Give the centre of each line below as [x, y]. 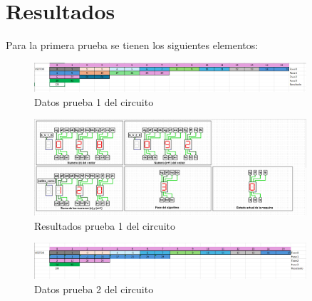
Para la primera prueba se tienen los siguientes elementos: [132, 45]
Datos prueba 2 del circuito [94, 289]
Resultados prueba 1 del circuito [105, 225]
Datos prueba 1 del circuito [94, 101]
